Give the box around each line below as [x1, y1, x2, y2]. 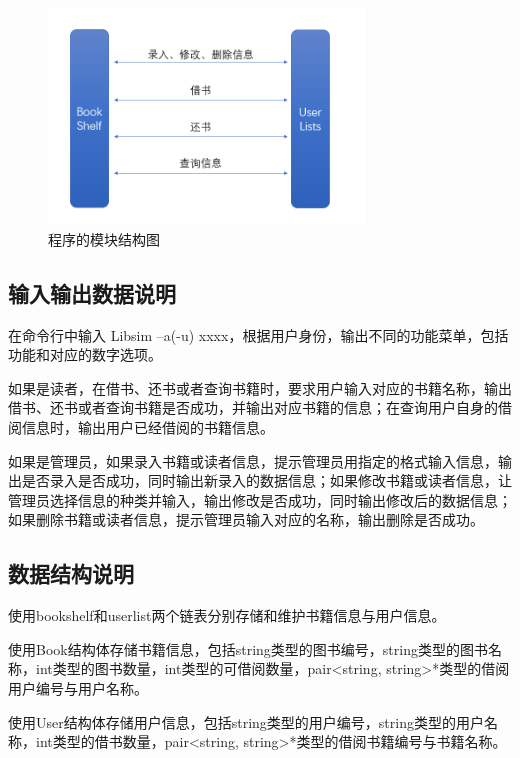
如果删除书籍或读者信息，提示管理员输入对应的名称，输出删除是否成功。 [8, 509, 484, 530]
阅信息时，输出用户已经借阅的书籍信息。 [8, 417, 274, 438]
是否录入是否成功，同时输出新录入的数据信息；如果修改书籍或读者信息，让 [21, 470, 512, 491]
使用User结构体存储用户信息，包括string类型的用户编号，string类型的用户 [8, 711, 484, 732]
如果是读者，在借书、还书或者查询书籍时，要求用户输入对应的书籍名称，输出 [8, 377, 512, 398]
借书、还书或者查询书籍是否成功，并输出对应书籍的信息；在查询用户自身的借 [8, 397, 512, 418]
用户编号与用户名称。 [8, 678, 148, 699]
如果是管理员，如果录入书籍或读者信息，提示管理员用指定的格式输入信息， [8, 450, 498, 471]
